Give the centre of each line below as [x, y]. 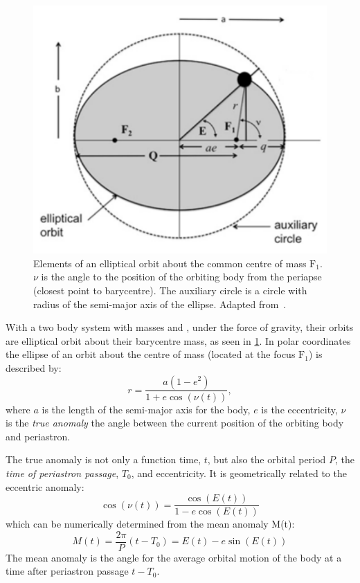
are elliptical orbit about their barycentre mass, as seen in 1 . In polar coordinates [178, 340]
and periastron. [38, 436]
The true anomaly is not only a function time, [103, 459]
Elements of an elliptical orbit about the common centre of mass [170, 263]
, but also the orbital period [267, 459]
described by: [34, 367]
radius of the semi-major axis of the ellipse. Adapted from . [160, 304]
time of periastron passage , [62, 473]
